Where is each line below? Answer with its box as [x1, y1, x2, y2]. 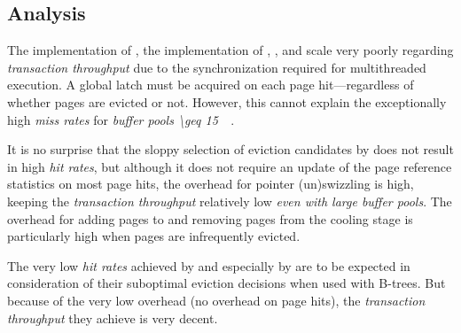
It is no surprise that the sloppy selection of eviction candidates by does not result [7, 140, 454, 159]
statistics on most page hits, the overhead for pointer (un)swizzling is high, [7, 174, 414, 193]
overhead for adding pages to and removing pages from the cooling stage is [7, 209, 413, 228]
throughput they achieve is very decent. [7, 308, 218, 327]
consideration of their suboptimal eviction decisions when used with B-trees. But [7, 274, 446, 292]
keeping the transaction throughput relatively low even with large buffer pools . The [7, 191, 452, 210]
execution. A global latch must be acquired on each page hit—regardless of [7, 75, 414, 94]
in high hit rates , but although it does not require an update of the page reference [7, 157, 452, 175]
